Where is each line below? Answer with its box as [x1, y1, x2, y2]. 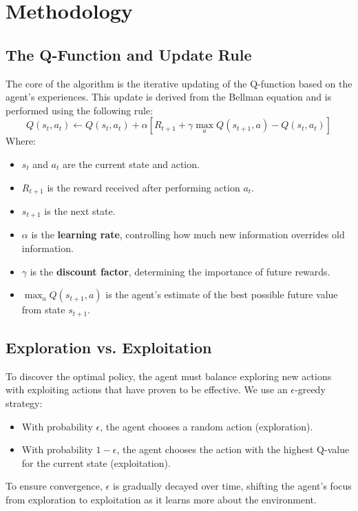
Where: [6, 134, 36, 148]
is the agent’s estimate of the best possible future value [105, 287, 338, 302]
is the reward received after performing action [47, 180, 240, 194]
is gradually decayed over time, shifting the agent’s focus [112, 479, 352, 493]
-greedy [295, 382, 326, 397]
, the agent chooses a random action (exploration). [100, 419, 313, 433]
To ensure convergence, [6, 479, 103, 493]
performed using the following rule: [6, 103, 154, 117]
